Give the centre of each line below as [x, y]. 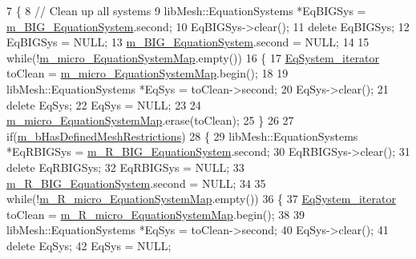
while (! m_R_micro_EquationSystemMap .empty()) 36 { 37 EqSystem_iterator [201, 199]
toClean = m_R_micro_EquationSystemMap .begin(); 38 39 [155, 214]
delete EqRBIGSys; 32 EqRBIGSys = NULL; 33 [125, 167]
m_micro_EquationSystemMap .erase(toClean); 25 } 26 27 [150, 120]
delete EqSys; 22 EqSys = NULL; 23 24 [104, 104]
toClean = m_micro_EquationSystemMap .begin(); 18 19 [147, 73]
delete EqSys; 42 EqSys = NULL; [89, 245]
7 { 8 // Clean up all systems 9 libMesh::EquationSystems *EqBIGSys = [186, 10]
